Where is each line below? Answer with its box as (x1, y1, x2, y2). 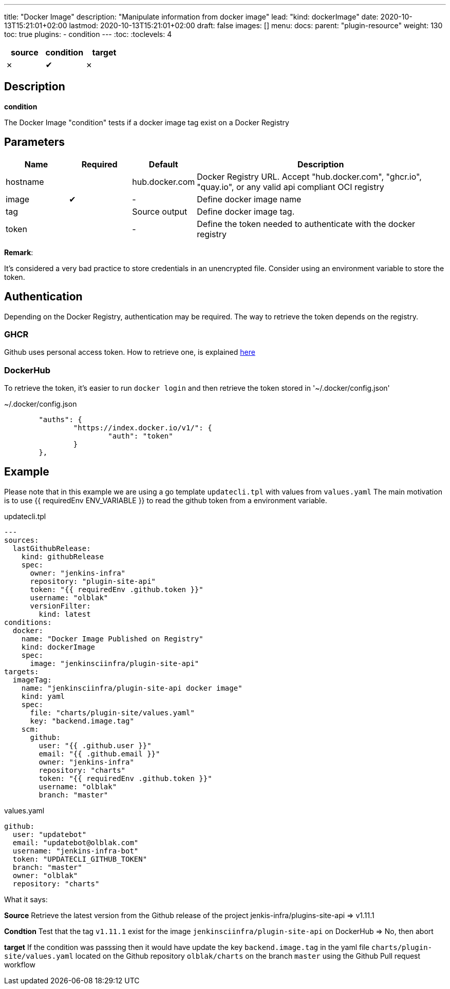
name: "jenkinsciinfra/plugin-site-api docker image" (21, 683, 242, 692)
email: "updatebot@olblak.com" (12, 838, 139, 847)
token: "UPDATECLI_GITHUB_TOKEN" (12, 854, 147, 863)
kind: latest (39, 610, 91, 618)
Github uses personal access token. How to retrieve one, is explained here (4, 348, 255, 357)
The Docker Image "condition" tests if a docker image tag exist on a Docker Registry (4, 118, 289, 127)
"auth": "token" (108, 432, 173, 441)
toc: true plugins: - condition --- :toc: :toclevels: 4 (4, 30, 172, 39)
